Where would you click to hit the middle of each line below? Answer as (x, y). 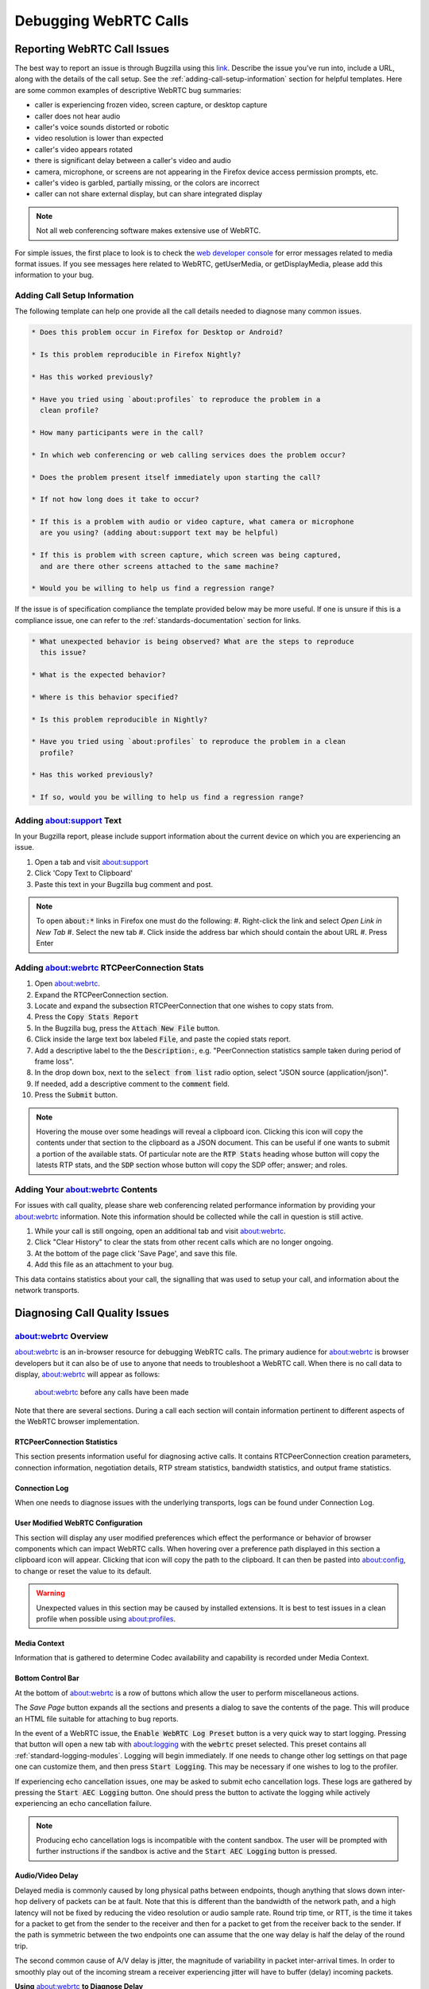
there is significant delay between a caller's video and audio (133, 161)
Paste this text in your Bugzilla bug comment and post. (124, 884)
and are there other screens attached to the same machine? (159, 566)
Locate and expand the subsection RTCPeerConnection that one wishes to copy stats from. (184, 1006)
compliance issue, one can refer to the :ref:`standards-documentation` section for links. (158, 620)
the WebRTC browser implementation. (77, 1422)
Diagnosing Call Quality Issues (92, 1313)
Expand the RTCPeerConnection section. (101, 994)
